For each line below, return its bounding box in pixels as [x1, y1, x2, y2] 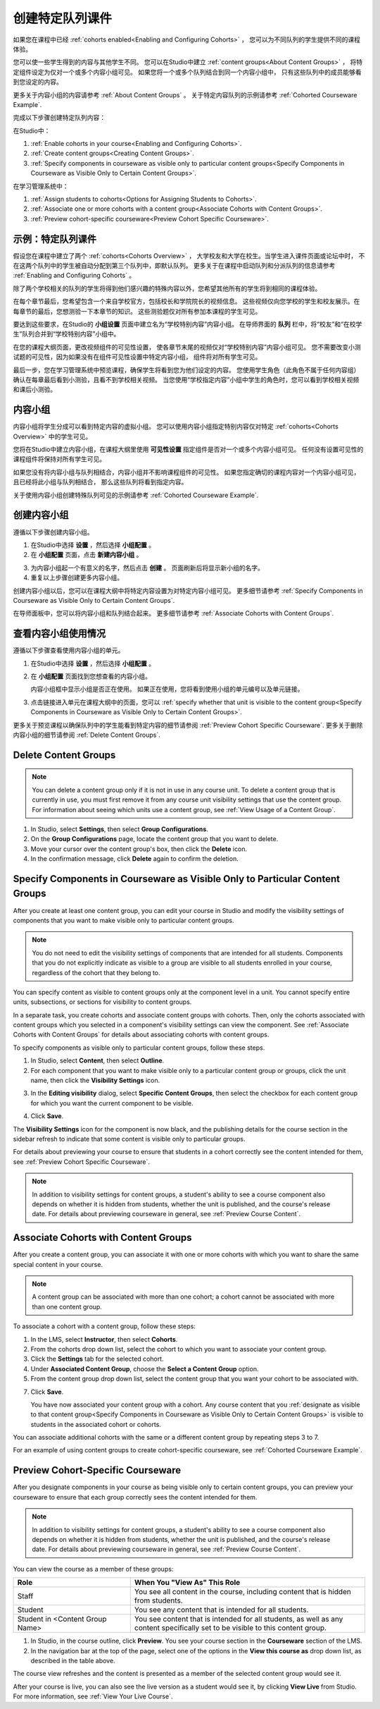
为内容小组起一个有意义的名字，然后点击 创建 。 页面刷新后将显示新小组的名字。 [30, 563, 264, 572]
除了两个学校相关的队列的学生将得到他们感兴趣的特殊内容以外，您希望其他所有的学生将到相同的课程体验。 [13, 284, 322, 293]
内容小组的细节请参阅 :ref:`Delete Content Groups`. [13, 730, 161, 739]
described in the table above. [30, 1656, 115, 1665]
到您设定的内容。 [13, 78, 63, 86]
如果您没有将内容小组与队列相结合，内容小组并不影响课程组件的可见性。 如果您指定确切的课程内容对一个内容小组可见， [13, 467, 360, 476]
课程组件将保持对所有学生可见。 [13, 455, 106, 463]
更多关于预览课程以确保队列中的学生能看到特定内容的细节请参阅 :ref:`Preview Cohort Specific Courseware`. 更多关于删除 [13, 721, 363, 729]
